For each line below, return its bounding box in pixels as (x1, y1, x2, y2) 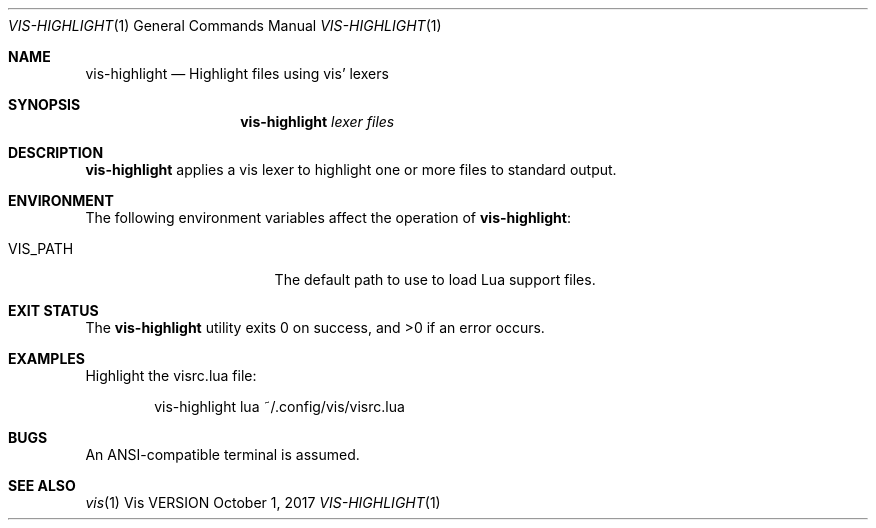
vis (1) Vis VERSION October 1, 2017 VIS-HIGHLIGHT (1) (85, 494, 441, 511)
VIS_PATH (8, 240, 74, 257)
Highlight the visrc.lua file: (85, 367, 257, 384)
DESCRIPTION (8, 144, 104, 161)
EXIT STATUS (8, 302, 99, 319)
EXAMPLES (8, 350, 85, 367)
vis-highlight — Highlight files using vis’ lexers (85, 65, 389, 82)
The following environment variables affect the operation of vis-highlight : (85, 209, 571, 226)
